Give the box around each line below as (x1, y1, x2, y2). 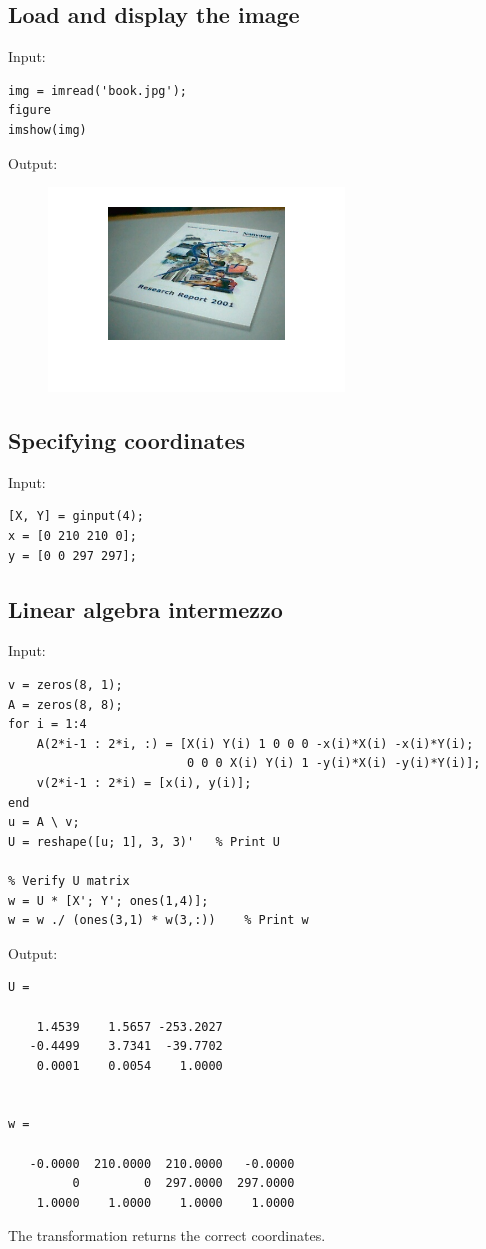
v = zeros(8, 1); (8, 678, 123, 693)
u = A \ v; (8, 815, 80, 830)
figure (8, 103, 51, 118)
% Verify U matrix (8, 873, 130, 888)
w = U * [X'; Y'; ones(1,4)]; (8, 893, 209, 908)
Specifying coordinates (8, 425, 246, 456)
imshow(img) (8, 122, 87, 137)
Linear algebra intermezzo (8, 593, 283, 624)
